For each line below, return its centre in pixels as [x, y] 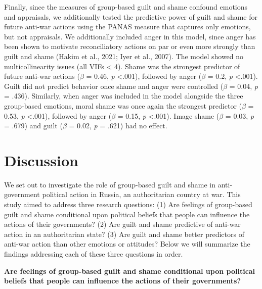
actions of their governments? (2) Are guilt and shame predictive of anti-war [122, 224]
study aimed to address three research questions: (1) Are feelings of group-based [128, 204]
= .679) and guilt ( [33, 126]
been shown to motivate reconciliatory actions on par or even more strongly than [130, 46]
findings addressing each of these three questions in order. [94, 254]
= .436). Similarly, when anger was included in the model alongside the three [124, 96]
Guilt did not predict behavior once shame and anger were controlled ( [114, 86]
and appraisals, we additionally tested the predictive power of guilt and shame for [131, 16]
